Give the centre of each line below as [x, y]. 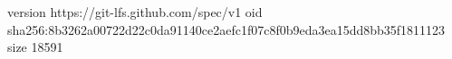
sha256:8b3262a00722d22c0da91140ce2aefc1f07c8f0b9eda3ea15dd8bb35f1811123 [226, 29]
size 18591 [35, 47]
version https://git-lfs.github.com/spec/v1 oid [135, 12]
